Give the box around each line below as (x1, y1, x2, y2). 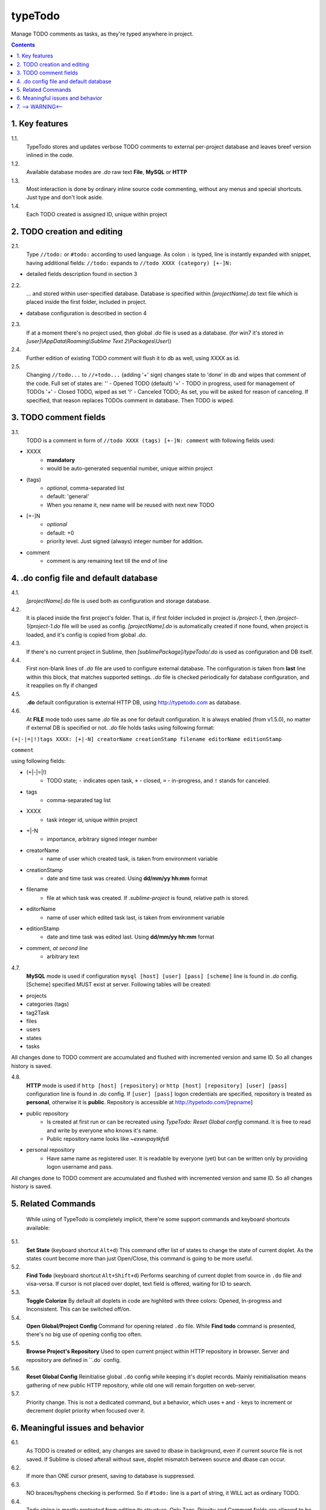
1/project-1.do (26, 623, 60, 630)
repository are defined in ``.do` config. (26, 1356, 121, 1363)
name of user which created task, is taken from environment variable (46, 855, 218, 863)
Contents (11, 41, 36, 48)
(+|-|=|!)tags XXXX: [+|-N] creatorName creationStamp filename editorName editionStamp (11, 736, 282, 742)
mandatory (46, 456, 75, 463)
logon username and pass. (46, 1163, 113, 1171)
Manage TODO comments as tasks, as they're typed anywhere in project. (11, 30, 194, 37)
